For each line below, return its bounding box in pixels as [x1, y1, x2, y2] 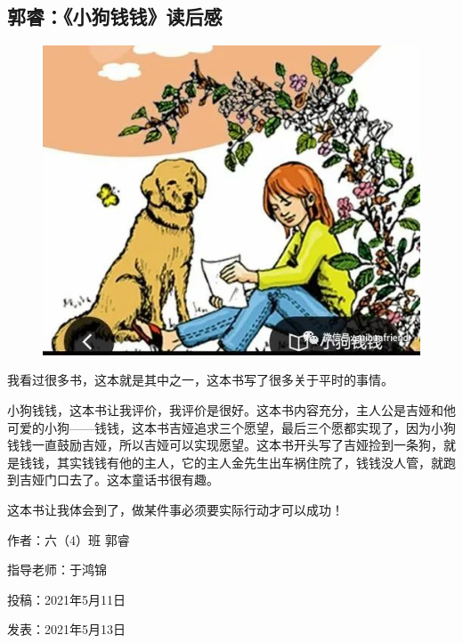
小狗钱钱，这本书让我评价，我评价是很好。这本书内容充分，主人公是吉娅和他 [7, 401, 456, 419]
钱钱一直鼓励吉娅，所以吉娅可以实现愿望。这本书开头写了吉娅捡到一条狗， [7, 435, 443, 454]
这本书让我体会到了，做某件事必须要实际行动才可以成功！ [7, 501, 344, 519]
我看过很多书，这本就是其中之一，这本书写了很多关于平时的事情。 [7, 370, 394, 389]
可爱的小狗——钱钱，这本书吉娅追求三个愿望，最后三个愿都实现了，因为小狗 [7, 418, 456, 436]
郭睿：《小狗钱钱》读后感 [7, 3, 223, 30]
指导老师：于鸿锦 [7, 560, 107, 579]
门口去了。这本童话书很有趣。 [44, 470, 219, 489]
